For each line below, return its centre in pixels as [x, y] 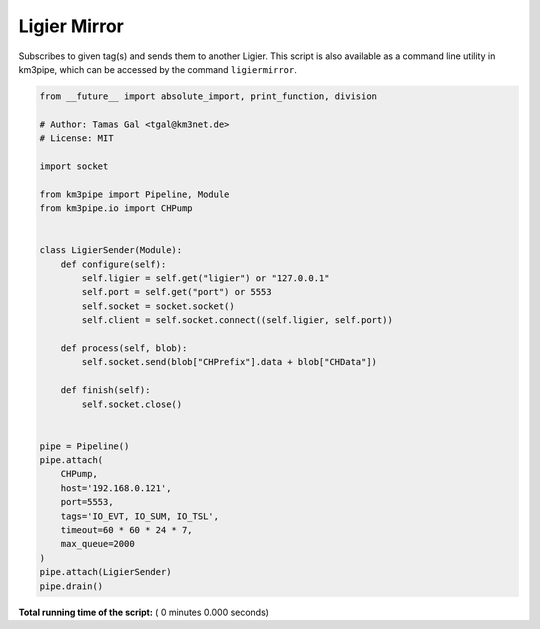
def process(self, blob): [124, 348]
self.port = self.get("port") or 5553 [176, 292]
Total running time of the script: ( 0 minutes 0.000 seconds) [144, 612]
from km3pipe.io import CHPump [116, 208]
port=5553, [87, 502]
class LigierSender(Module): [111, 250]
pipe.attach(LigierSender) [105, 572]
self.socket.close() [132, 404]
